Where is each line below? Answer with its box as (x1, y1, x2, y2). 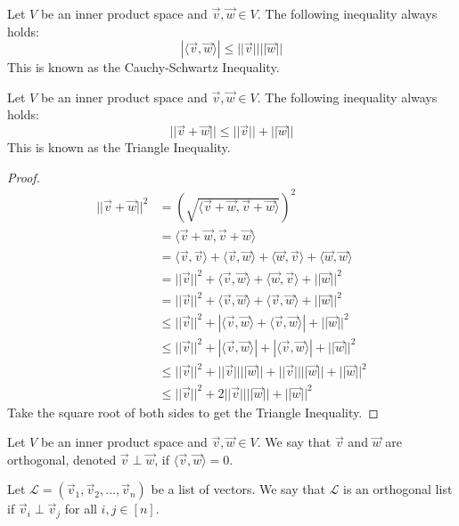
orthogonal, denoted (7, 449, 117, 468)
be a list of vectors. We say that (151, 480, 325, 498)
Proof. (7, 167, 40, 186)
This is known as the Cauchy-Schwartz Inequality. (7, 58, 280, 77)
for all (64, 499, 97, 518)
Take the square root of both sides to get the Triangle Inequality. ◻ (7, 402, 379, 421)
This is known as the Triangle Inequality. (7, 138, 231, 157)
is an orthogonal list (343, 480, 453, 498)
